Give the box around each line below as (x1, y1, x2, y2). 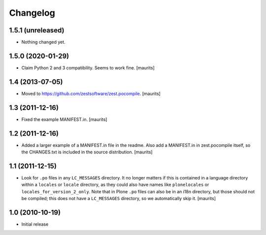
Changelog (9, 7, 55, 18)
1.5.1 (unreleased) (9, 26, 65, 34)
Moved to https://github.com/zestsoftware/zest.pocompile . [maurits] (21, 90, 161, 96)
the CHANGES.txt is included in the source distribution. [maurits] (21, 149, 153, 155)
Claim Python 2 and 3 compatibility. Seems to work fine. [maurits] (21, 64, 155, 71)
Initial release (21, 221, 49, 227)
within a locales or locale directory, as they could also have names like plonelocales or (21, 182, 209, 188)
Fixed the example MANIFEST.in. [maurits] (21, 116, 107, 122)
